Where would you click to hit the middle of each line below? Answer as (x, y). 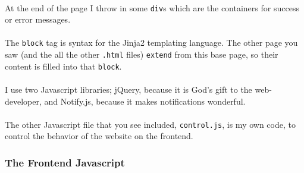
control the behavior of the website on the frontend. (99, 136)
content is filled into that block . (63, 66)
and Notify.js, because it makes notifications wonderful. (145, 101)
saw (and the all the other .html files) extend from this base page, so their (142, 54)
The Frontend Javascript (65, 162)
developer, (23, 101)
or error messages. (38, 19)
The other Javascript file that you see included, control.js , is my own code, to (150, 124)
